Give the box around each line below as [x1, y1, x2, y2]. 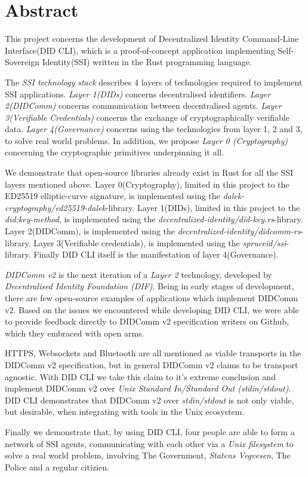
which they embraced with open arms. [5, 326, 144, 339]
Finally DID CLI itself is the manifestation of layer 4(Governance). [33, 248, 279, 261]
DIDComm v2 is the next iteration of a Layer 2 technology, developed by [5, 268, 272, 280]
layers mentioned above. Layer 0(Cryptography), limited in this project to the [5, 178, 289, 190]
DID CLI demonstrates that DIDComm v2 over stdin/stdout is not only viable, [5, 393, 294, 406]
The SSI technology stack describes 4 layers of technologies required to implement [5, 75, 303, 88]
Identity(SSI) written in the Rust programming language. [42, 56, 252, 68]
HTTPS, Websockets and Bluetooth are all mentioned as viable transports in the [5, 347, 301, 359]
